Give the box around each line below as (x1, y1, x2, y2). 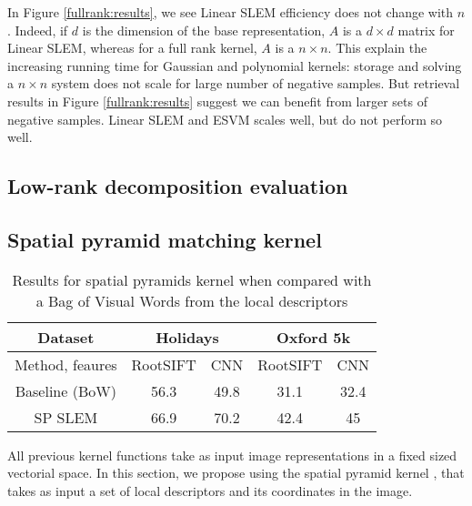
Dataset (37, 326, 95, 348)
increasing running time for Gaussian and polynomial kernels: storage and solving (7, 56, 462, 75)
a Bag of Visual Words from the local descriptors (35, 289, 348, 311)
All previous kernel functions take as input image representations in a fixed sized (7, 445, 457, 464)
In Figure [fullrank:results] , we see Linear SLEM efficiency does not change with (7, 3, 454, 21)
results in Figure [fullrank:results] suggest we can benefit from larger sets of (7, 91, 427, 110)
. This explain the (327, 38, 427, 57)
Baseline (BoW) (15, 379, 116, 401)
